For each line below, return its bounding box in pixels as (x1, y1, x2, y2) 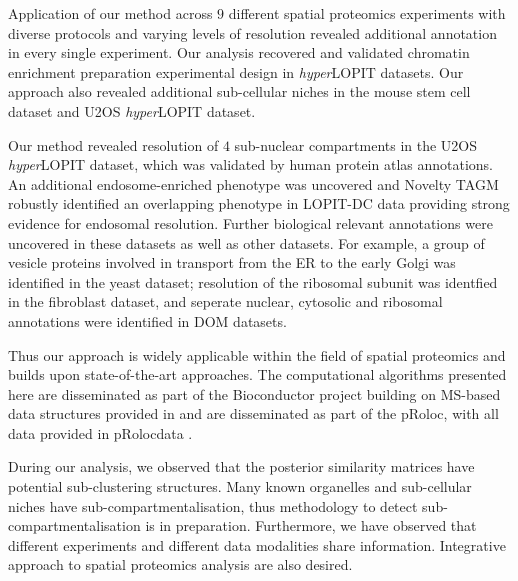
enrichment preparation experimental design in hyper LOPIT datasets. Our (8, 61, 464, 82)
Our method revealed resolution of (8, 134, 219, 155)
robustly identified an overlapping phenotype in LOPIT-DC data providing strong (8, 193, 510, 214)
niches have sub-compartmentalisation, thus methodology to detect (8, 495, 418, 516)
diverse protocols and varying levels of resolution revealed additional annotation (8, 22, 497, 43)
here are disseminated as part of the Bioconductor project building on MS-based (8, 383, 501, 404)
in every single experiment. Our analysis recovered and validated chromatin (8, 42, 470, 63)
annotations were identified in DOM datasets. (8, 310, 287, 331)
